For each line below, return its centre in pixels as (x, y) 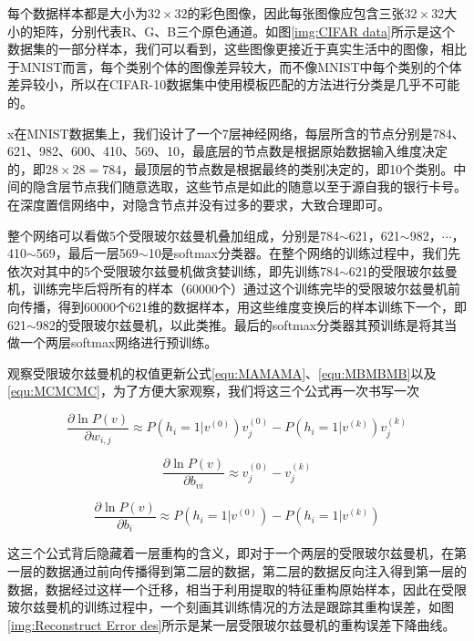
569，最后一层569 (87, 253)
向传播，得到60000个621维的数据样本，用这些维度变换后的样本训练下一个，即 (237, 306)
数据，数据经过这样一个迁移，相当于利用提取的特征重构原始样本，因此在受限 (237, 589)
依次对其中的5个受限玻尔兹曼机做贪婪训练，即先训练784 (173, 270)
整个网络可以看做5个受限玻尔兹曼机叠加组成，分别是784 (173, 235)
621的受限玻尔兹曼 (403, 270)
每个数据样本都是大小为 (77, 13)
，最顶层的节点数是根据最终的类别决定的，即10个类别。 (288, 168)
